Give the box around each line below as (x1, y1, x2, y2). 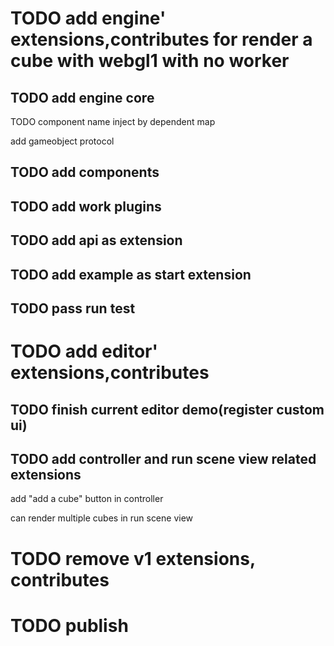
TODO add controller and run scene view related (10, 450, 317, 467)
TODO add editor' (10, 340, 158, 363)
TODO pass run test (10, 300, 136, 317)
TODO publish (10, 614, 129, 637)
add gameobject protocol (10, 135, 115, 147)
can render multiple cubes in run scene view (10, 512, 194, 524)
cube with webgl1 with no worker (10, 50, 290, 72)
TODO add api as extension (10, 232, 183, 249)
